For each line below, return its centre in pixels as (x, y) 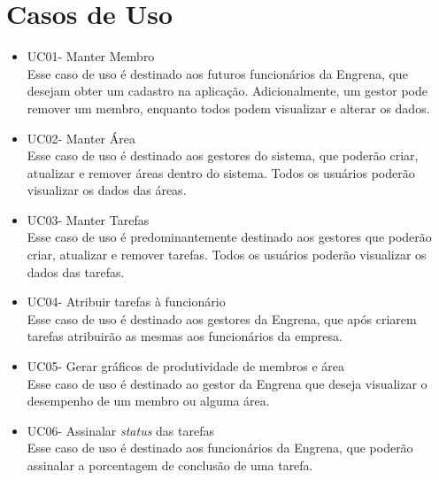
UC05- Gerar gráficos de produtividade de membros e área (186, 366)
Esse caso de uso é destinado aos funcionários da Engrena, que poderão (220, 448)
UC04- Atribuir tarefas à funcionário (126, 302)
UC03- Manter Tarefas (88, 219)
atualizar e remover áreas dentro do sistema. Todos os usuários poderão (221, 172)
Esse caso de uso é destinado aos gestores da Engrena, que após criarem (222, 318)
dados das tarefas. (76, 271)
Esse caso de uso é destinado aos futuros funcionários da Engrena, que (217, 73)
